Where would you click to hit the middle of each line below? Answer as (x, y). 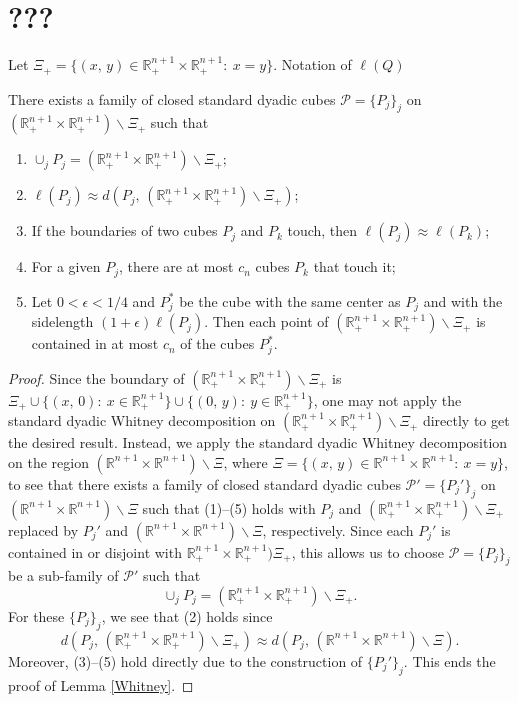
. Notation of (312, 64)
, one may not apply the (387, 399)
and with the (463, 300)
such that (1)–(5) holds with (229, 507)
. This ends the (449, 660)
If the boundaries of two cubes (124, 230)
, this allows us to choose (367, 551)
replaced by (43, 529)
